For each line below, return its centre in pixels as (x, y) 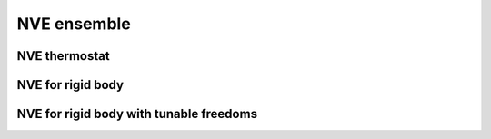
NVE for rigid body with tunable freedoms (137, 114)
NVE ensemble (74, 24)
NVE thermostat (63, 56)
